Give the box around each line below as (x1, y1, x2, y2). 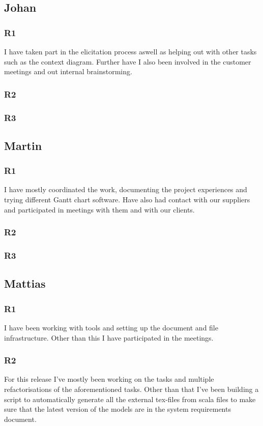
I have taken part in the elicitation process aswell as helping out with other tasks (4, 46, 257, 56)
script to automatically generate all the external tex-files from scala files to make (4, 393, 256, 404)
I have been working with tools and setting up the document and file (4, 322, 218, 332)
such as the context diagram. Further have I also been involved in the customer (4, 56, 251, 67)
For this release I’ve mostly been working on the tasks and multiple (4, 374, 214, 384)
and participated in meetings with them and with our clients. (4, 204, 195, 215)
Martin (4, 137, 42, 153)
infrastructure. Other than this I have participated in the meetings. (4, 332, 214, 343)
